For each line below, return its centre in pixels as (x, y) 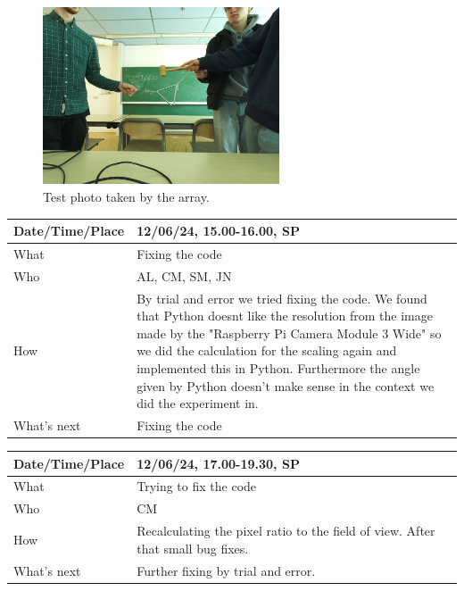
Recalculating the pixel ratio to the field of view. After (286, 531)
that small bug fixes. (193, 548)
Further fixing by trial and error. (226, 570)
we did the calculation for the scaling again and (267, 350)
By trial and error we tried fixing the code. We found (282, 298)
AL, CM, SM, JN (184, 275)
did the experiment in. (198, 403)
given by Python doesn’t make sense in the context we (286, 385)
